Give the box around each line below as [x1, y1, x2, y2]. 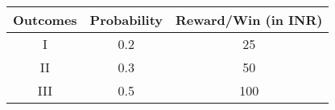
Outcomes [13, 10, 77, 29]
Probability [89, 10, 163, 29]
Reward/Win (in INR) [176, 10, 323, 29]
